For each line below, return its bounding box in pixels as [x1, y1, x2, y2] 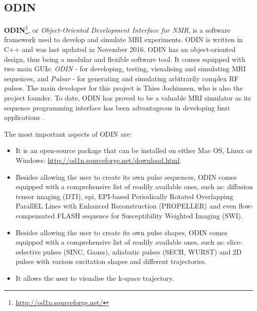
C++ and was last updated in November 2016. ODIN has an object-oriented [4, 44, 236, 54]
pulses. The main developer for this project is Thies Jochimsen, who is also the [4, 83, 243, 93]
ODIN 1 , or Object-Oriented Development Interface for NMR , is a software [4, 23, 231, 35]
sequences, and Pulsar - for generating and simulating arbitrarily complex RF [4, 73, 239, 83]
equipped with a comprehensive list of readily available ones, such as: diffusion [15, 181, 253, 192]
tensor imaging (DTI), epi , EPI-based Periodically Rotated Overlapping [15, 191, 233, 201]
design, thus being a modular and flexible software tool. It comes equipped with [4, 53, 246, 64]
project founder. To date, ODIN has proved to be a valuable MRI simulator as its [4, 93, 251, 103]
